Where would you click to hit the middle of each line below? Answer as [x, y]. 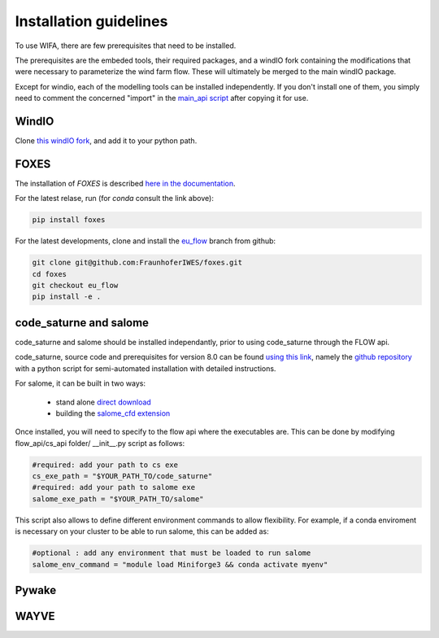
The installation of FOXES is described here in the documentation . [125, 183]
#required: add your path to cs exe [105, 465]
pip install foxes [69, 220]
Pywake [36, 590]
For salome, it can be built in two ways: [80, 383]
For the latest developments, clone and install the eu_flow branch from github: [146, 241]
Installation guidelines [91, 21]
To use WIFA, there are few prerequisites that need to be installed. [126, 46]
